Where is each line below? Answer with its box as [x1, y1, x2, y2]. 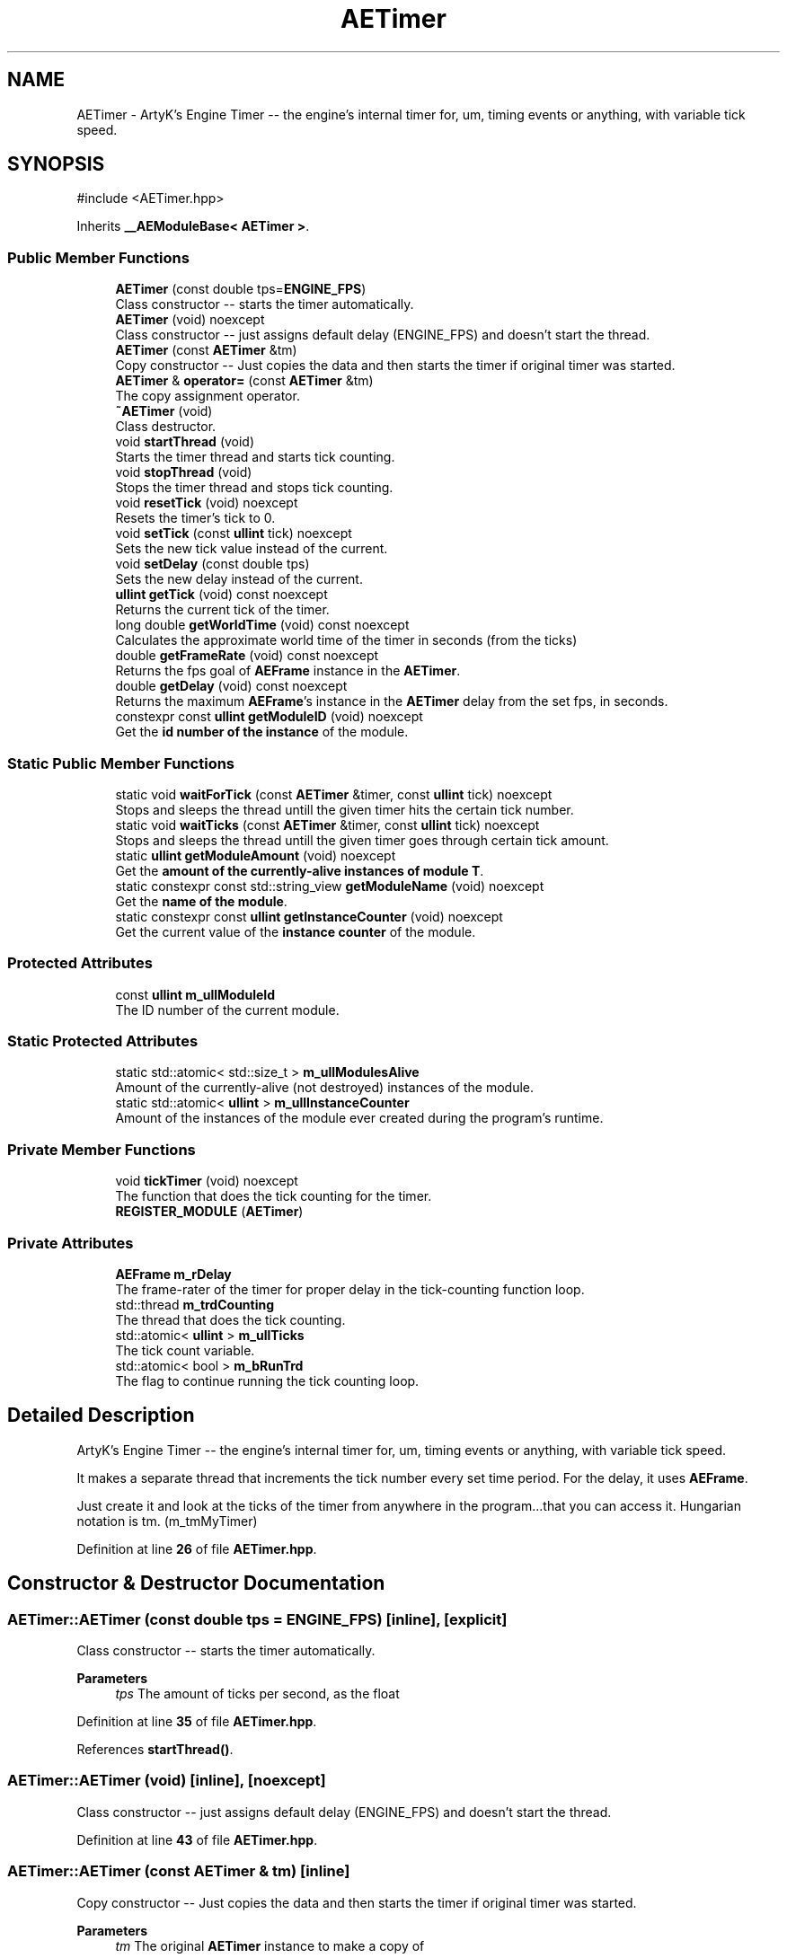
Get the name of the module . [115, 893, 287, 909]
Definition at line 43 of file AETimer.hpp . [76, 1831, 318, 1848]
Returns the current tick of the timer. [115, 602, 330, 618]
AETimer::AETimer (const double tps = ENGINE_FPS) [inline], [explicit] [7, 1610, 508, 1628]
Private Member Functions [7, 1140, 196, 1159]
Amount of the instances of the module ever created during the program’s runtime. [115, 1110, 604, 1126]
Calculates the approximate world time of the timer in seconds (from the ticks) [115, 632, 578, 648]
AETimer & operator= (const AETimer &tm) [115, 373, 374, 389]
